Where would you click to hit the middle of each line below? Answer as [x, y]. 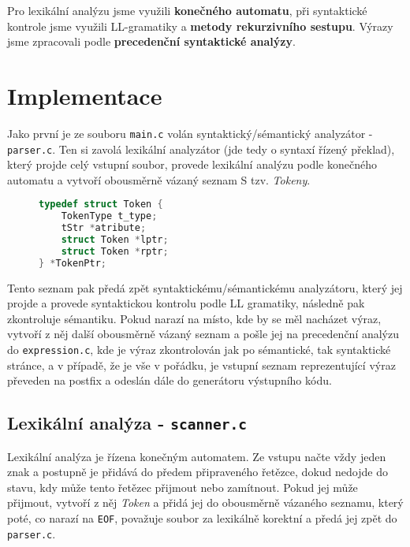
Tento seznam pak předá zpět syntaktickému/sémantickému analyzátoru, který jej [205, 287]
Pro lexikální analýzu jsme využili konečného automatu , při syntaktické [187, 10]
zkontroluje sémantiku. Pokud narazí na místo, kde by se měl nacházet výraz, [194, 318]
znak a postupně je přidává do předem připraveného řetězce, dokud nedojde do [198, 472]
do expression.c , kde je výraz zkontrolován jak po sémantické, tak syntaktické [199, 350]
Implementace [85, 95]
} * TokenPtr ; [73, 263]
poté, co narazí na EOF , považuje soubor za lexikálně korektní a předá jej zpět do [202, 518]
